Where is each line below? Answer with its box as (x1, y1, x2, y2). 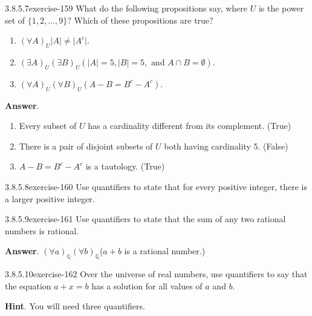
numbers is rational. (5, 224, 79, 237)
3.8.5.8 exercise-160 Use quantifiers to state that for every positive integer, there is (5, 180, 308, 193)
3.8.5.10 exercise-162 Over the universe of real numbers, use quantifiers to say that (5, 268, 308, 280)
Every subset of (19, 119, 77, 132)
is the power (258, 2, 304, 14)
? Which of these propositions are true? (67, 13, 213, 26)
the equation (5, 279, 51, 292)
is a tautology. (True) (85, 160, 165, 173)
